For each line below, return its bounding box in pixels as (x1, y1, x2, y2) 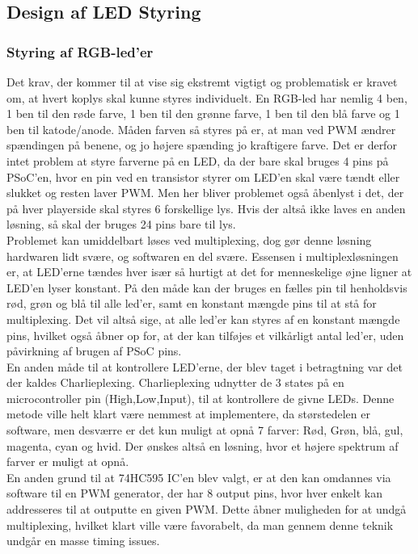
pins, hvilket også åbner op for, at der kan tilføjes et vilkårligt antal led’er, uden (6, 326, 404, 343)
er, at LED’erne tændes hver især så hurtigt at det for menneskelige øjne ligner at (6, 263, 412, 280)
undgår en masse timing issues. (6, 532, 160, 549)
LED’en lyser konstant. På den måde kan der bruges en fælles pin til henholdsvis (6, 279, 407, 296)
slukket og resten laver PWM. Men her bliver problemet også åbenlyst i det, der (6, 184, 404, 201)
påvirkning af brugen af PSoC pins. (6, 342, 182, 359)
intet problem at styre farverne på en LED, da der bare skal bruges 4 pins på (6, 152, 389, 169)
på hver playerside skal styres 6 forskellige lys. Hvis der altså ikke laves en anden (6, 199, 406, 216)
